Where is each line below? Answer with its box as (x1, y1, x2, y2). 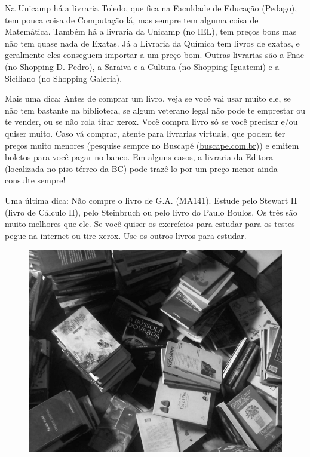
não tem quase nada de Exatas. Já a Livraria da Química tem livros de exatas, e (5, 36, 300, 49)
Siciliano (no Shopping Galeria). (5, 72, 122, 84)
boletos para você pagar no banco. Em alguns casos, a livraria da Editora (5, 151, 274, 163)
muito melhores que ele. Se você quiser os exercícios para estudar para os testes (5, 217, 295, 230)
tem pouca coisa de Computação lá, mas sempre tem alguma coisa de (5, 13, 259, 26)
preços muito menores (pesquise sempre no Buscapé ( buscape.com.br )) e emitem (5, 139, 299, 151)
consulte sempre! (5, 174, 66, 186)
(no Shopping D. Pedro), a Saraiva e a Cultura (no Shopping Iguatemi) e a (5, 60, 280, 72)
